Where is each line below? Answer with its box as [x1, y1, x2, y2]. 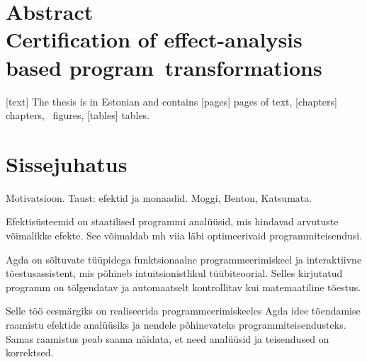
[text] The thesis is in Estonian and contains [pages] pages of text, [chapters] [6, 94, 337, 108]
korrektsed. [6, 345, 54, 360]
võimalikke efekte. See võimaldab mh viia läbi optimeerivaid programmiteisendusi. [6, 228, 363, 242]
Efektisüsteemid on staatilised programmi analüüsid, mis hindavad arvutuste [6, 214, 339, 229]
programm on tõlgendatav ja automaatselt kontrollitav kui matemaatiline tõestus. [6, 279, 361, 294]
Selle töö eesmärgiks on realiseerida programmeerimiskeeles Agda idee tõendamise [6, 303, 361, 318]
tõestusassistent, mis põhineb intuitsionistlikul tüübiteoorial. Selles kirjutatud [6, 266, 343, 281]
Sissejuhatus [6, 149, 128, 178]
